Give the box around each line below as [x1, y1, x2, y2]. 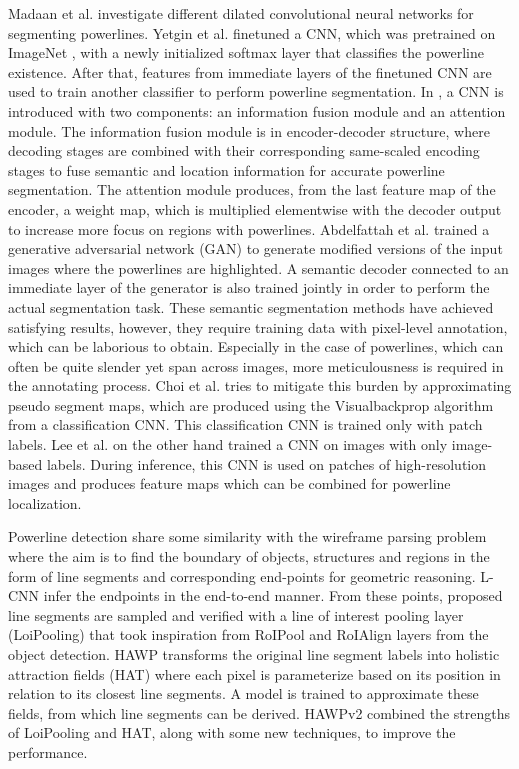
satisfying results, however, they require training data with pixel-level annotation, [8, 316, 508, 337]
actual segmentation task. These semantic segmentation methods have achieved [8, 296, 494, 317]
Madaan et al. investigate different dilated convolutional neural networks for [8, 3, 474, 23]
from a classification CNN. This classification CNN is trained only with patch [8, 414, 483, 435]
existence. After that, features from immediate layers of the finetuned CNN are [8, 61, 492, 82]
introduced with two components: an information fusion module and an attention [8, 100, 506, 121]
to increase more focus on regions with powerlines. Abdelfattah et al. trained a [8, 218, 490, 239]
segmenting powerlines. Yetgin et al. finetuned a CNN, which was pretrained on [8, 22, 496, 43]
